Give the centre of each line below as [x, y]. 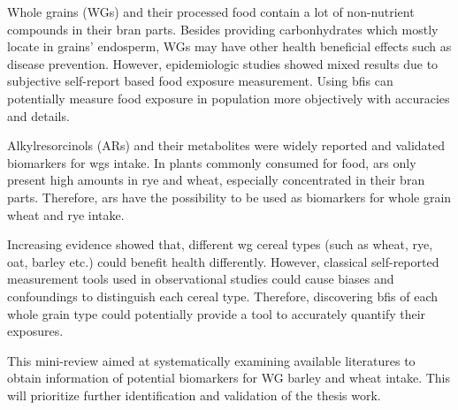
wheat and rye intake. [66, 214]
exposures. [35, 331]
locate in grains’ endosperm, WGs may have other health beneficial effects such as [229, 46]
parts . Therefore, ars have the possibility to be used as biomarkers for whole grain [229, 197]
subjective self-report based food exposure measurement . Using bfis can [200, 81]
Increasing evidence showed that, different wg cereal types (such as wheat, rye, [220, 244]
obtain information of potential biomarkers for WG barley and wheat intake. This [229, 378]
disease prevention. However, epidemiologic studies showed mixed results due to [223, 63]
